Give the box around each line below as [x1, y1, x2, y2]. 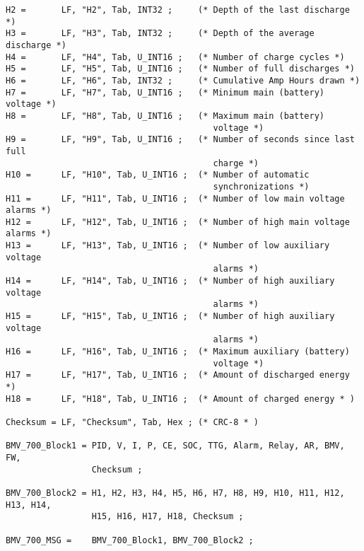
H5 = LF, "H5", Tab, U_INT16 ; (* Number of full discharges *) [6, 64, 355, 74]
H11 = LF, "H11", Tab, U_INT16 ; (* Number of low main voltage [6, 193, 345, 204]
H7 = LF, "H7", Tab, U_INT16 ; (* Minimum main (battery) [6, 87, 325, 98]
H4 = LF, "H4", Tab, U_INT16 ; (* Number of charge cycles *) [6, 52, 345, 62]
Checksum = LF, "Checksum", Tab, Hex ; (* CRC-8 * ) [6, 417, 259, 427]
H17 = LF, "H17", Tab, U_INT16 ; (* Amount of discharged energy [6, 370, 350, 381]
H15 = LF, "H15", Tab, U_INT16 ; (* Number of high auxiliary [6, 311, 335, 322]
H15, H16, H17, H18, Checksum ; [91, 511, 244, 522]
